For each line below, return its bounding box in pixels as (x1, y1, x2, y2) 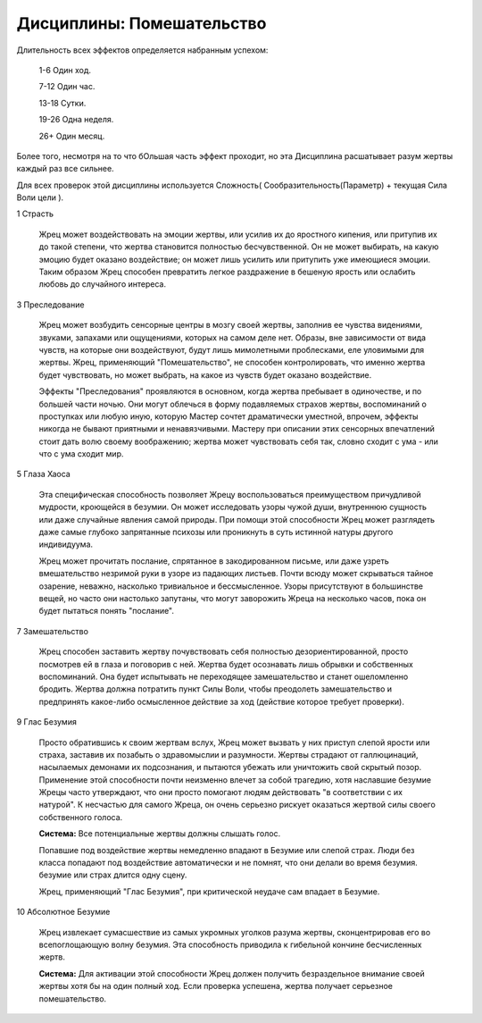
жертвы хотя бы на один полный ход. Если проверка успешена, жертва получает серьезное (38, 981, 393, 992)
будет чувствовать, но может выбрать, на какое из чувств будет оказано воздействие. (38, 369, 372, 380)
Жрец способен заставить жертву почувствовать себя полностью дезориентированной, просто (38, 646, 409, 657)
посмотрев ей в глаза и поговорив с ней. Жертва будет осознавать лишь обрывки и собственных (38, 658, 414, 669)
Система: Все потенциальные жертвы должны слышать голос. (38, 828, 281, 839)
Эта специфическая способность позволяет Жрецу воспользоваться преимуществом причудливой (38, 489, 421, 499)
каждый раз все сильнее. (16, 164, 115, 174)
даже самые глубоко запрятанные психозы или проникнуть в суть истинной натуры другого (38, 527, 394, 538)
